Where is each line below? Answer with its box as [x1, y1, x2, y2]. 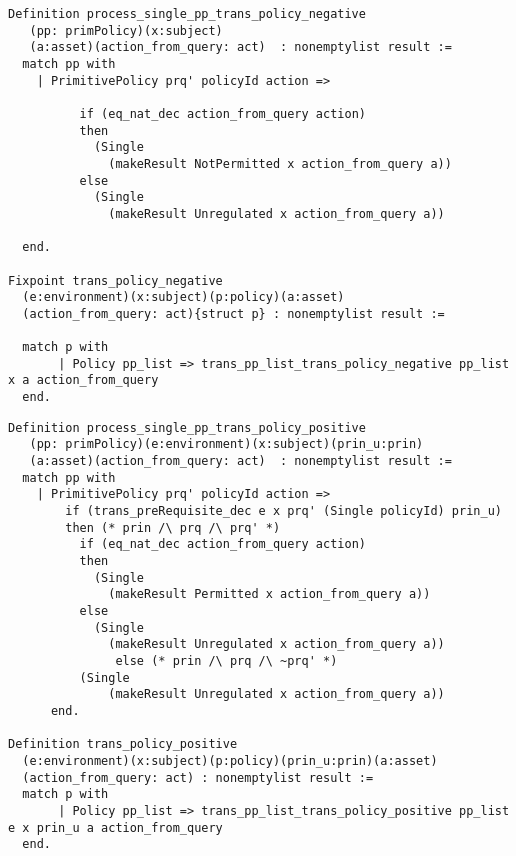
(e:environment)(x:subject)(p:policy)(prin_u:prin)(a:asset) [22, 753, 438, 768]
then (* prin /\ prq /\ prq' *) [65, 520, 281, 535]
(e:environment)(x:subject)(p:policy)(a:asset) [22, 290, 345, 305]
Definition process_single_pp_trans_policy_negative [8, 7, 366, 21]
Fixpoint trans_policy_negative [8, 273, 223, 288]
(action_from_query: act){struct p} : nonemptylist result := [22, 306, 445, 321]
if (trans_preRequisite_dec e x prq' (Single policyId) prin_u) [65, 504, 502, 519]
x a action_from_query [8, 373, 159, 388]
